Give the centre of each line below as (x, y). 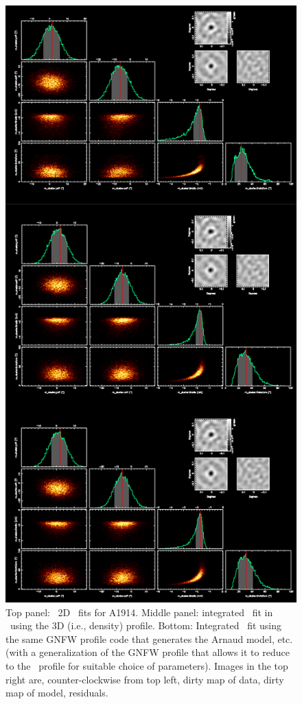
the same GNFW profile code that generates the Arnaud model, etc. (149, 638)
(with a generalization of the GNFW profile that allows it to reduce (148, 652)
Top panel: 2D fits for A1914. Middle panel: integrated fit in (139, 612)
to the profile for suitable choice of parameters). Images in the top (147, 666)
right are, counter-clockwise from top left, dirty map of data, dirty (145, 679)
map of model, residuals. (57, 693)
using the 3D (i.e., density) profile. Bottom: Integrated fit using (146, 625)
